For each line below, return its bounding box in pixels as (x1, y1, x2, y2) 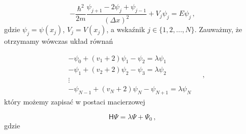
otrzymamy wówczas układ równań (4, 35, 113, 46)
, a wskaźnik (106, 24, 145, 35)
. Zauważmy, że (194, 24, 242, 35)
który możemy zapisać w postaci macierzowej (4, 96, 145, 107)
